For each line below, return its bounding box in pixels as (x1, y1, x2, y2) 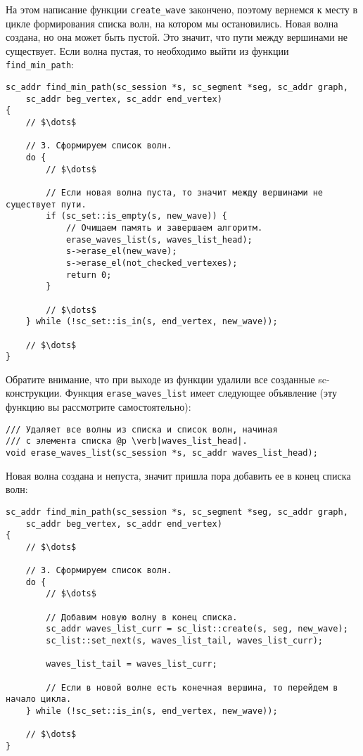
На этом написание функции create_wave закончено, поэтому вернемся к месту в (6, 2, 358, 16)
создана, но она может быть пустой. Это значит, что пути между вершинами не (6, 30, 348, 44)
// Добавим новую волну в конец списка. (46, 612, 238, 622)
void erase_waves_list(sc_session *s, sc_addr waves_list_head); (6, 448, 318, 458)
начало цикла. (6, 694, 72, 705)
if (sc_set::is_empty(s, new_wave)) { (46, 211, 227, 222)
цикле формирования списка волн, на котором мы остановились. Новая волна (6, 15, 338, 30)
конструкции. (6, 385, 63, 400)
